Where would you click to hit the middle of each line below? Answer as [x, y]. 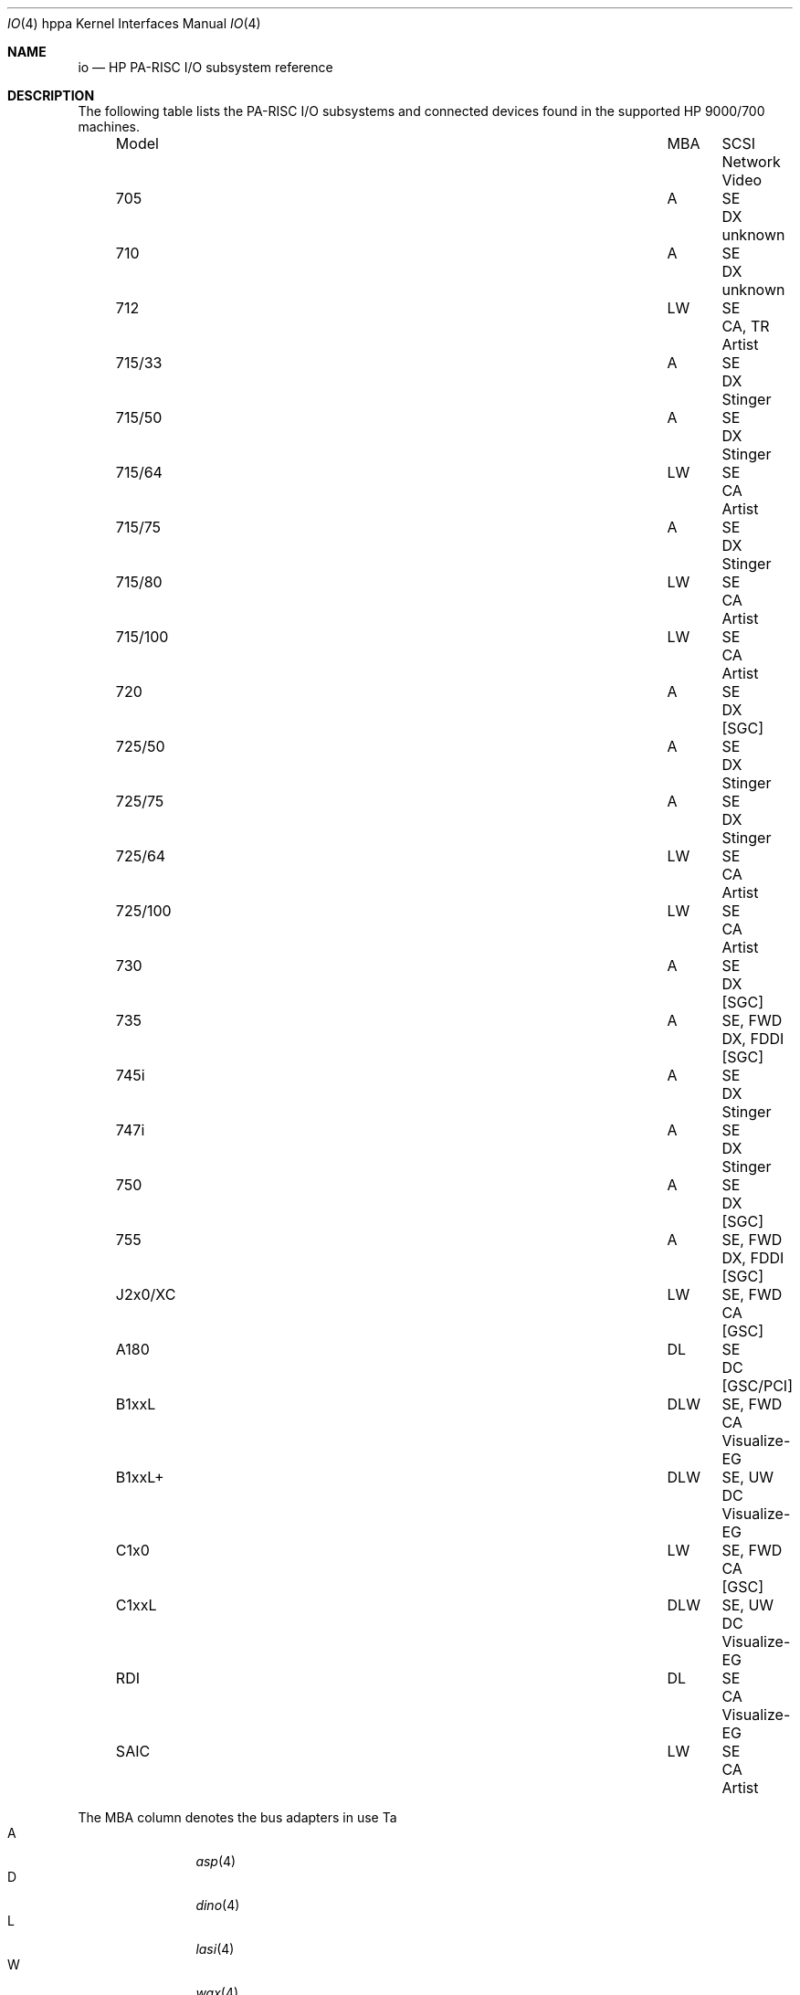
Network [751, 162]
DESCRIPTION [51, 95]
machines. [109, 127]
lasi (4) [215, 1949]
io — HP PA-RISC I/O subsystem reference [205, 67]
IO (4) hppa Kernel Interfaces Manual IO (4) [134, 23]
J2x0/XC [146, 1294]
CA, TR [746, 326]
